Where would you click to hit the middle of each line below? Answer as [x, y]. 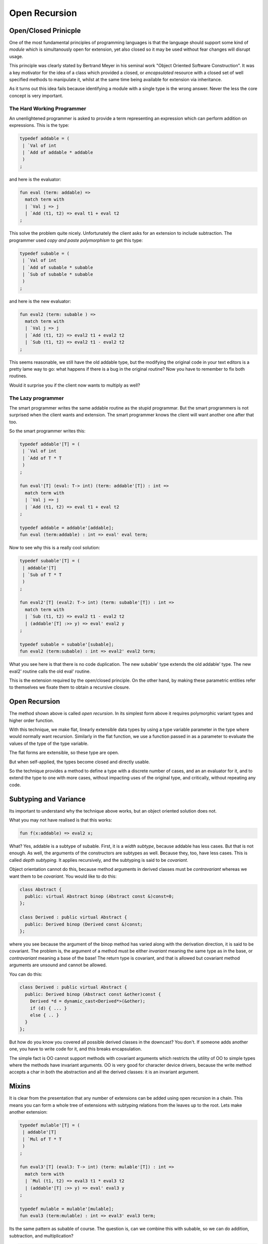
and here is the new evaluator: [40, 301]
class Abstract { [41, 889]
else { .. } [45, 1015]
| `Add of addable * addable [58, 153]
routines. [18, 376]
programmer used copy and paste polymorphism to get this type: [76, 240]
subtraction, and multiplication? [41, 1236]
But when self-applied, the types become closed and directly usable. [80, 762]
